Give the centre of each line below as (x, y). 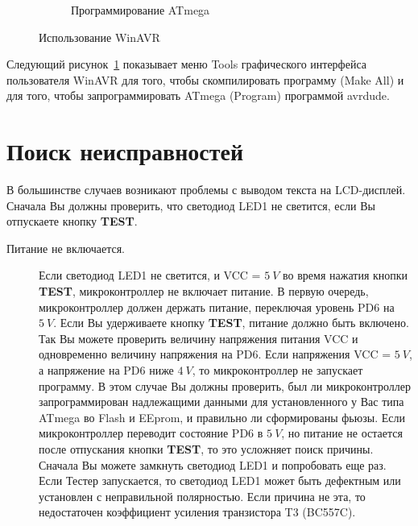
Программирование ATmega (141, 10)
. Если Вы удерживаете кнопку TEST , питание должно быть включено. (231, 323)
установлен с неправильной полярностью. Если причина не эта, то (202, 496)
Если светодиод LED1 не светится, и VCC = (150, 275)
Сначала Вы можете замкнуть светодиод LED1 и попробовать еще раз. (213, 464)
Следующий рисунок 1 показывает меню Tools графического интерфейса (186, 64)
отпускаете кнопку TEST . (72, 221)
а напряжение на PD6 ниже (106, 370)
